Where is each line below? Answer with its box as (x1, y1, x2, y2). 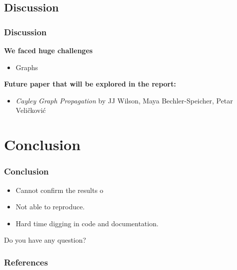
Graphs (15, 62, 38, 72)
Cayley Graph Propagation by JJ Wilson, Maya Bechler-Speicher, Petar (15, 95, 233, 105)
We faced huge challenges (4, 45, 93, 55)
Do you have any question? (4, 235, 86, 245)
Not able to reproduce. (15, 201, 85, 212)
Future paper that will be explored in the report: (4, 79, 176, 89)
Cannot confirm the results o (15, 184, 103, 195)
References (4, 256, 48, 268)
